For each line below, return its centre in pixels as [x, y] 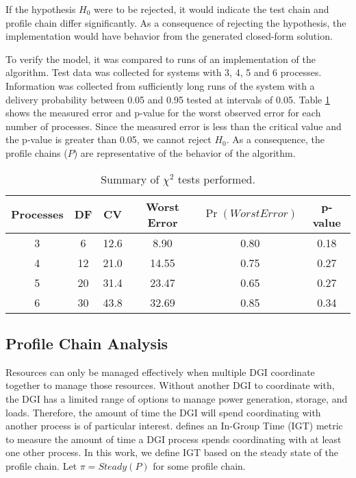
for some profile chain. [199, 465]
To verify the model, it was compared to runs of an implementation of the [161, 59]
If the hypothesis [41, 9]
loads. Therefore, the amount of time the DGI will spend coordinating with [163, 412]
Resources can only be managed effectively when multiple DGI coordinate [160, 372]
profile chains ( [37, 152]
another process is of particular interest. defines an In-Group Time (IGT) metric [174, 426]
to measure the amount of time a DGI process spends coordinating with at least [174, 439]
